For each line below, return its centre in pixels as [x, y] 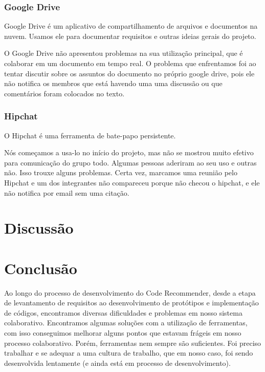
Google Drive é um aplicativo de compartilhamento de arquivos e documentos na [131, 26]
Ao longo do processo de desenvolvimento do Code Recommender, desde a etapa [130, 292]
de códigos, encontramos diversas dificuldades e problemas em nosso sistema [123, 312]
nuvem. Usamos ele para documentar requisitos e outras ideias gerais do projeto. [130, 36]
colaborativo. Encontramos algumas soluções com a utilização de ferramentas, [126, 323]
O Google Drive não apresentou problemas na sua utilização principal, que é [124, 53]
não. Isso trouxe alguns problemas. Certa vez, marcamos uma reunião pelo [121, 172]
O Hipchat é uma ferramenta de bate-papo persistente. [90, 135]
